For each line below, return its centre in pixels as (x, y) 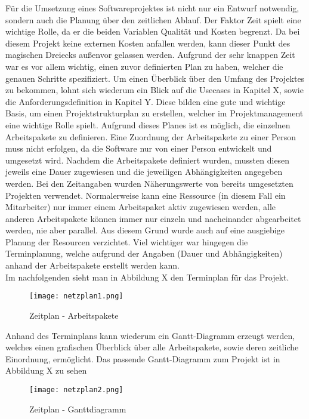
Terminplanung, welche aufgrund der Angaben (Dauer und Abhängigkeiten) (144, 253)
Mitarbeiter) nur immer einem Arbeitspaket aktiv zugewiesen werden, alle (141, 207)
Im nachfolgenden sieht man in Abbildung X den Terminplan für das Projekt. (147, 277)
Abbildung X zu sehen (46, 370)
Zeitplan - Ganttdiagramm (78, 409)
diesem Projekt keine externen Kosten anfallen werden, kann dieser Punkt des (148, 43)
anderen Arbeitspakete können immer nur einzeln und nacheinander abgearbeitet (153, 218)
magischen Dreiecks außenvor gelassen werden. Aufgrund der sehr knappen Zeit (150, 55)
